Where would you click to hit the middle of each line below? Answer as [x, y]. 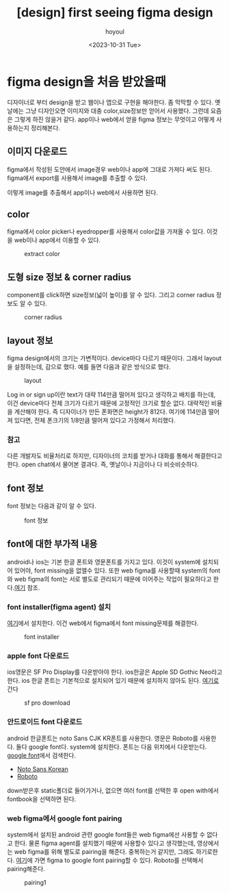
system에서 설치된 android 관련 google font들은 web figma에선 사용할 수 [106, 835]
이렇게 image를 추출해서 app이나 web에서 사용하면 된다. [83, 192]
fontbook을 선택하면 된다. [42, 798]
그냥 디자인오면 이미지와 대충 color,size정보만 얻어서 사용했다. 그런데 [117, 110]
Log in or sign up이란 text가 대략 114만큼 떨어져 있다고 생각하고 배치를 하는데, [111, 394]
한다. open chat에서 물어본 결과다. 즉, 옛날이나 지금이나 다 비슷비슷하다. [103, 464]
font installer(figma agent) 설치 [59, 607]
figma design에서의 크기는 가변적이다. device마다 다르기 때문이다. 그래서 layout [114, 358]
